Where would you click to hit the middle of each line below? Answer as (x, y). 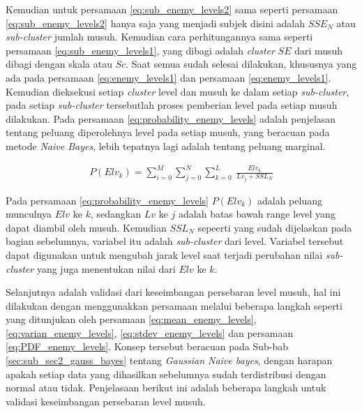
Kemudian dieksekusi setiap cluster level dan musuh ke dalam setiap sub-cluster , (178, 91)
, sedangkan (115, 214)
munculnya (29, 214)
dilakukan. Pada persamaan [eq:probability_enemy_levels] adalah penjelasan (171, 118)
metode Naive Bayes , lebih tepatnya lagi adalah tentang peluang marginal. (166, 145)
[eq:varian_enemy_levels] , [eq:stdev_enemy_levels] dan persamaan (150, 332)
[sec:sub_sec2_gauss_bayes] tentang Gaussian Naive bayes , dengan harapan (169, 360)
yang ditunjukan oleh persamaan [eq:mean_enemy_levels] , (131, 319)
